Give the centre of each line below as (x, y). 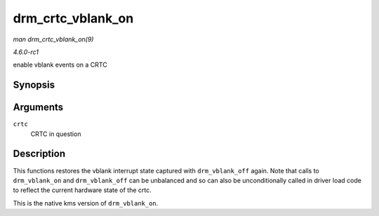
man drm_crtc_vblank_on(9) (53, 39)
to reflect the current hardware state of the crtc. (82, 190)
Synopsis (34, 85)
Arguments (38, 108)
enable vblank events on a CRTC (60, 65)
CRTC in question (56, 134)
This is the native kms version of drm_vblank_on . (86, 203)
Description (39, 154)
